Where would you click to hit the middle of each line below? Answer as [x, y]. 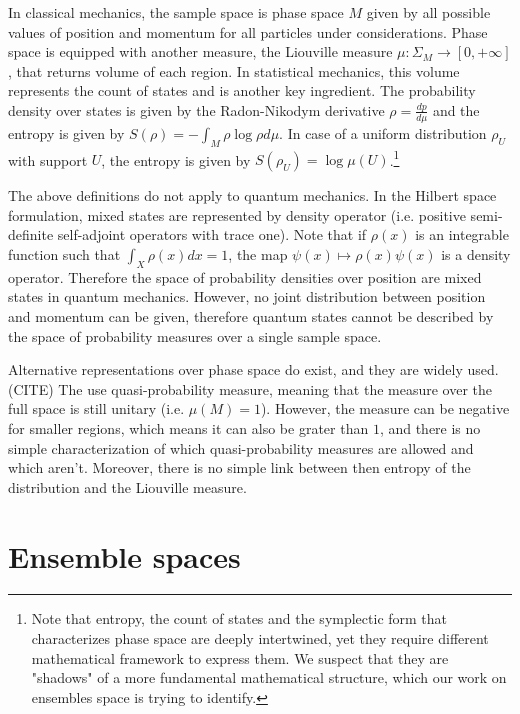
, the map [258, 254]
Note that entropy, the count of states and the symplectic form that [239, 618]
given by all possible [428, 12]
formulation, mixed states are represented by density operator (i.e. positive [237, 214]
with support [48, 159]
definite [31, 234]
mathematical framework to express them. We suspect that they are [240, 657]
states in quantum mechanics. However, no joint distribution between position [247, 296]
